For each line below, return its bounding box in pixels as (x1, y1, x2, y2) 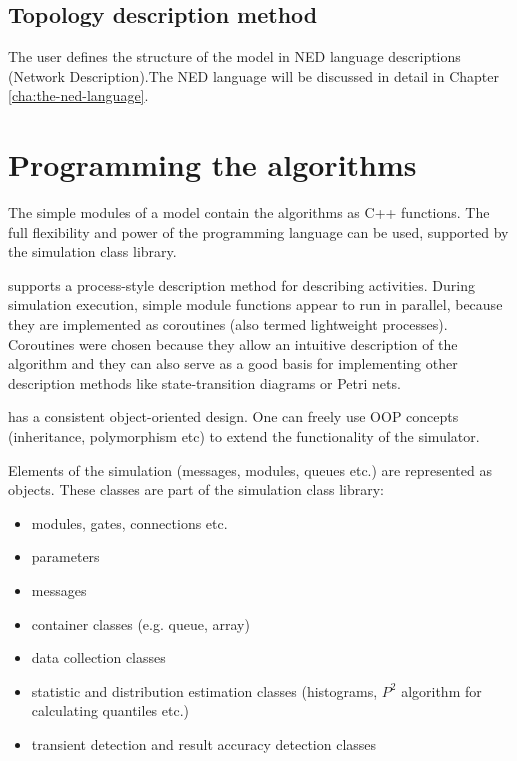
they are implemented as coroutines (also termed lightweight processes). (8, 314, 448, 335)
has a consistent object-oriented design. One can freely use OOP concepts (8, 406, 459, 427)
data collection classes (31, 647, 166, 668)
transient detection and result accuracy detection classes (31, 733, 377, 754)
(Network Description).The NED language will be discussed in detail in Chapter (8, 65, 500, 86)
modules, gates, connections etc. (31, 512, 228, 533)
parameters (31, 546, 100, 567)
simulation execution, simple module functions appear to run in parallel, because (8, 294, 503, 315)
